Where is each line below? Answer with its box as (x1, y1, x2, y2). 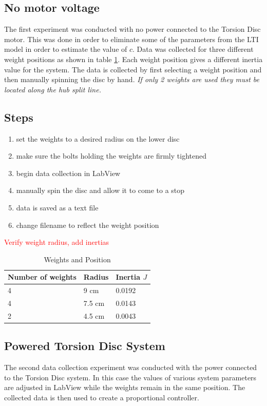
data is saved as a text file (16, 202, 99, 212)
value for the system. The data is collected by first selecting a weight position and (4, 64, 262, 74)
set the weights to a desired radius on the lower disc (16, 133, 180, 144)
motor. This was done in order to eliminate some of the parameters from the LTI (4, 33, 259, 44)
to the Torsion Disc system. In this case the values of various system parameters (4, 372, 257, 382)
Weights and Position (44, 254, 111, 264)
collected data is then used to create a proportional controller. (4, 392, 199, 402)
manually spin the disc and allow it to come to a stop (16, 185, 185, 196)
